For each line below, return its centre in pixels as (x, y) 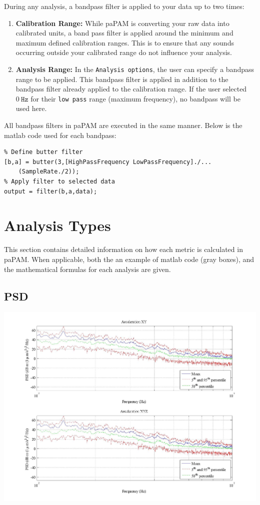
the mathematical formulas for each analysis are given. (87, 269)
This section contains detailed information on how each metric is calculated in (123, 249)
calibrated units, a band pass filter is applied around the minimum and (124, 33)
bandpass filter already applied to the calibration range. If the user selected (131, 89)
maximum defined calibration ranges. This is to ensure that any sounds (125, 42)
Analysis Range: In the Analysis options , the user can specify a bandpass (135, 69)
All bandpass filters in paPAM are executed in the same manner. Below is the (123, 125)
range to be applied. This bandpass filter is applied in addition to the (122, 79)
